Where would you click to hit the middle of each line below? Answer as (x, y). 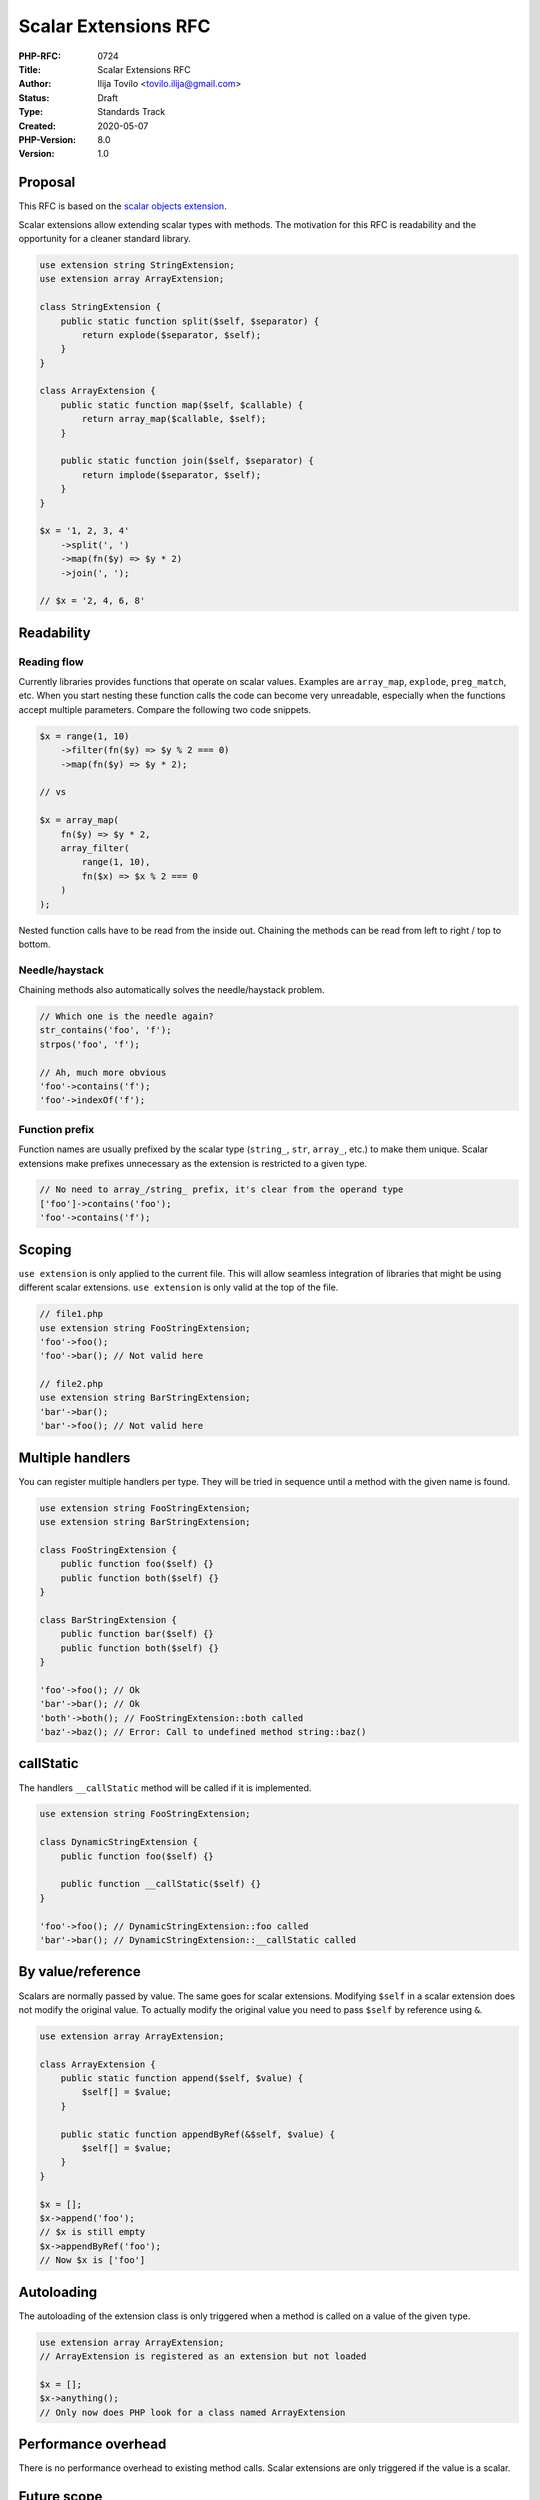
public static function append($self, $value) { (182, 2078)
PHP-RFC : (40, 56)
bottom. (34, 944)
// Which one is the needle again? (126, 1016)
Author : (35, 84)
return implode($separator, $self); (171, 474)
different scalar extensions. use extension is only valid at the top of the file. (178, 1287)
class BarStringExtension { (108, 1619)
